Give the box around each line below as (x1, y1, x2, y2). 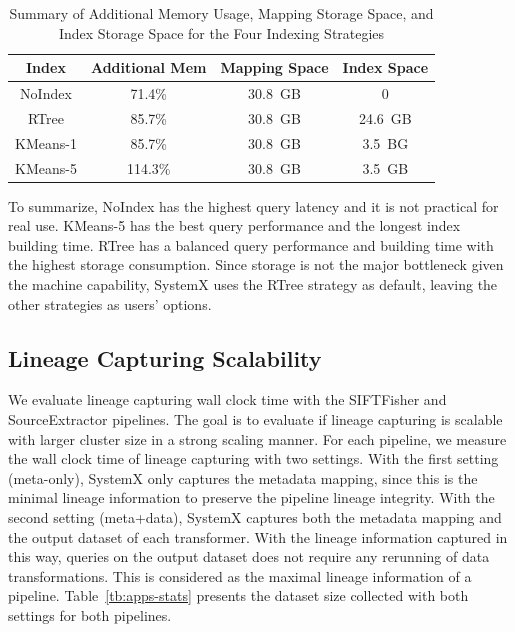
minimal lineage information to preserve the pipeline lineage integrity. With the (8, 487, 495, 508)
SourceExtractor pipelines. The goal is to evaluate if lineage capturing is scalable (8, 409, 503, 430)
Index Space (342, 57, 429, 78)
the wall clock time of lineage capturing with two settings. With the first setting (8, 448, 499, 469)
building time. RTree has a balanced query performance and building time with (8, 234, 494, 255)
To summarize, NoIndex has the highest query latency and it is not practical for (8, 195, 499, 216)
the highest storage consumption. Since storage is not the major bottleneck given (8, 254, 504, 275)
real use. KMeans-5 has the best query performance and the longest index (8, 215, 461, 236)
